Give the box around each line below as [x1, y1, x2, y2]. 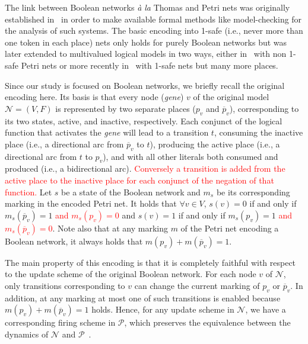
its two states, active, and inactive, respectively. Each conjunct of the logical [5, 114, 282, 127]
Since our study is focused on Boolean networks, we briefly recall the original [5, 79, 285, 91]
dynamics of [5, 327, 49, 340]
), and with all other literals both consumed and [103, 150, 278, 162]
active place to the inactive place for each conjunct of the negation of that [5, 173, 274, 186]
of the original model [193, 91, 269, 103]
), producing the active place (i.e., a [150, 137, 280, 150]
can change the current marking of [134, 279, 260, 291]
